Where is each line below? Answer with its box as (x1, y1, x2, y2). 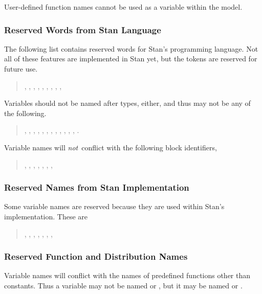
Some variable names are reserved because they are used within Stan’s (4, 201, 225, 212)
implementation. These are (4, 211, 88, 221)
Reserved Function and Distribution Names (4, 250, 188, 263)
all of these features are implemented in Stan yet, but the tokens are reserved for (4, 53, 257, 64)
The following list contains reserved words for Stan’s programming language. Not (4, 43, 258, 54)
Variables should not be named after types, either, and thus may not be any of (4, 98, 251, 108)
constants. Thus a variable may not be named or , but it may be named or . (4, 280, 243, 290)
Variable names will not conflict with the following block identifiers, (4, 142, 217, 152)
